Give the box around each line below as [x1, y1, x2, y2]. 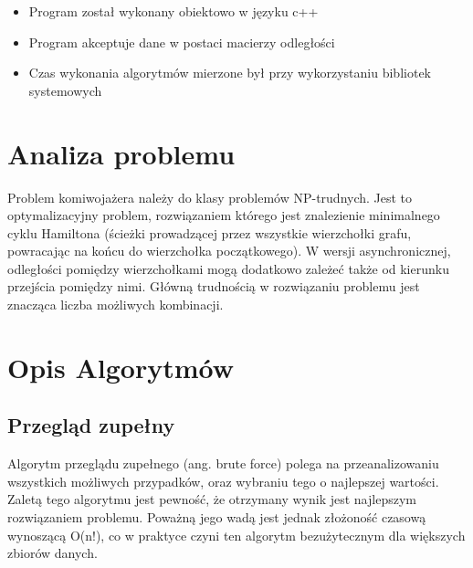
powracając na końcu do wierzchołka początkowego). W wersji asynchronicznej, [7, 241, 451, 260]
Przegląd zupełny [7, 411, 175, 439]
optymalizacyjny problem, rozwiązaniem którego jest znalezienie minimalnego [7, 205, 440, 225]
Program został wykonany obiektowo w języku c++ [28, 2, 319, 20]
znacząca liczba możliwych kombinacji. [7, 295, 224, 314]
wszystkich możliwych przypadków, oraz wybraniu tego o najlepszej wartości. [7, 471, 439, 490]
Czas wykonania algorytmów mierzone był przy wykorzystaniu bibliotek [28, 63, 431, 82]
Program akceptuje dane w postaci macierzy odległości [28, 32, 335, 51]
